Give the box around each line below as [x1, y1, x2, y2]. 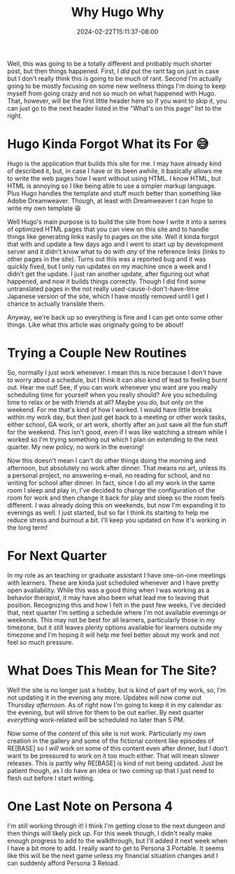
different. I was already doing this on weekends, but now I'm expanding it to [7, 500, 226, 509]
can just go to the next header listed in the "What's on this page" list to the [7, 104, 222, 112]
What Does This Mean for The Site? [7, 662, 217, 678]
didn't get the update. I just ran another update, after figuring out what [7, 269, 210, 278]
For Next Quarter [7, 548, 107, 564]
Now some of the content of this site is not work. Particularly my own [7, 729, 206, 737]
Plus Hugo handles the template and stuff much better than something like [7, 189, 222, 197]
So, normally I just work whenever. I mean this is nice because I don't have [7, 368, 222, 376]
